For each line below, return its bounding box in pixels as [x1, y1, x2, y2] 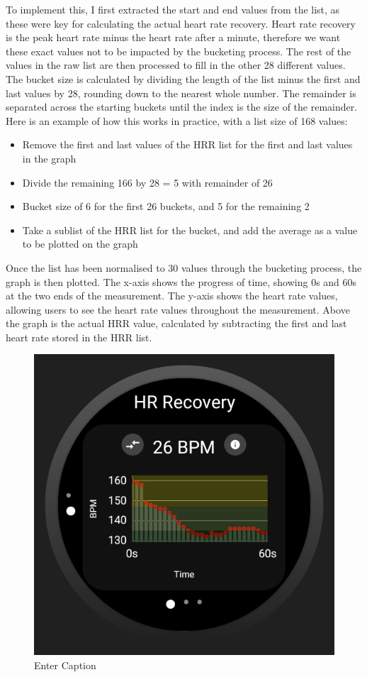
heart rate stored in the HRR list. [6, 329, 152, 344]
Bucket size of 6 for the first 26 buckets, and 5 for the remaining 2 [22, 199, 310, 214]
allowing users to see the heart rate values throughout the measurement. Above [6, 302, 350, 317]
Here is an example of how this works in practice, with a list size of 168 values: [6, 113, 348, 128]
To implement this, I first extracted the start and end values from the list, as [6, 2, 340, 16]
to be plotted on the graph [22, 236, 138, 251]
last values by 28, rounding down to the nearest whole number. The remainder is [6, 85, 356, 100]
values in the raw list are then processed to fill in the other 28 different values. [6, 57, 346, 72]
